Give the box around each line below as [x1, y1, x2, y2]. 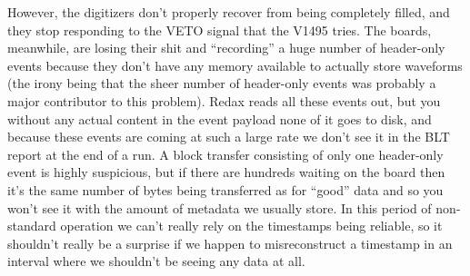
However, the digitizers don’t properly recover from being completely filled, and [7, 3, 450, 21]
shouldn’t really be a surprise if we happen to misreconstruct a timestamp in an [7, 233, 453, 252]
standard [7, 216, 56, 235]
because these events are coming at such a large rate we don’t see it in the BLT [7, 127, 450, 146]
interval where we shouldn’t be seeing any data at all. [7, 251, 305, 271]
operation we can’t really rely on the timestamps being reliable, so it [60, 216, 443, 235]
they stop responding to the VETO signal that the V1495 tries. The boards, [7, 20, 432, 39]
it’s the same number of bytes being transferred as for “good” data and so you [7, 180, 444, 199]
